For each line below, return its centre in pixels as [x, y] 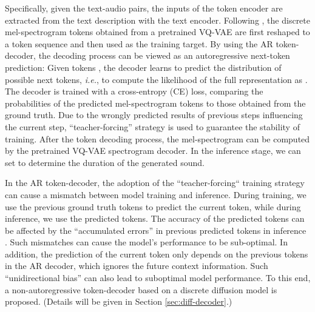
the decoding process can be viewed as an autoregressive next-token [164, 55]
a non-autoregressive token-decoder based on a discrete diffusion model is [141, 289]
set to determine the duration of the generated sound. [105, 162]
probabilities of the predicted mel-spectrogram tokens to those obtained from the [155, 103]
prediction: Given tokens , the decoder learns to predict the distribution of [143, 67]
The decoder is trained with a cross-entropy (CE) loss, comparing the [134, 91]
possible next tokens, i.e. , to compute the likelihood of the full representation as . [156, 79]
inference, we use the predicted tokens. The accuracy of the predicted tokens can [155, 218]
